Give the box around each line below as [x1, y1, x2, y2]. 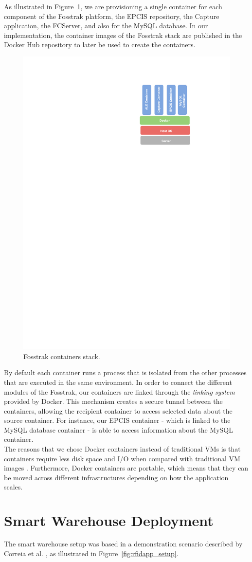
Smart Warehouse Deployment [4, 510, 214, 530]
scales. [4, 482, 23, 492]
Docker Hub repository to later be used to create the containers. [4, 39, 196, 50]
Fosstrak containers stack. [23, 351, 100, 361]
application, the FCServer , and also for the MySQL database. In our [4, 20, 208, 31]
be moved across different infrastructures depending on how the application [4, 472, 229, 482]
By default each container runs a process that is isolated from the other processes [4, 367, 247, 378]
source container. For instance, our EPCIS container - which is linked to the [4, 415, 231, 425]
